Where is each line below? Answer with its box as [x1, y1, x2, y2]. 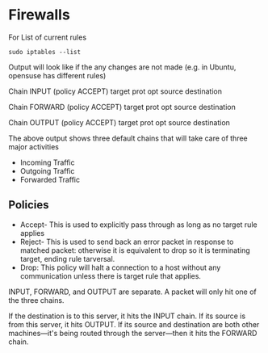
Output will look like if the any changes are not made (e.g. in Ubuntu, [8, 62, 237, 72]
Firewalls [8, 6, 70, 24]
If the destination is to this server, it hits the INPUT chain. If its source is [8, 311, 246, 321]
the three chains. [8, 295, 65, 305]
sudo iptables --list [8, 48, 82, 56]
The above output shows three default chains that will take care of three [8, 133, 248, 143]
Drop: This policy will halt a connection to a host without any [19, 263, 221, 272]
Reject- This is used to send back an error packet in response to [19, 237, 234, 246]
